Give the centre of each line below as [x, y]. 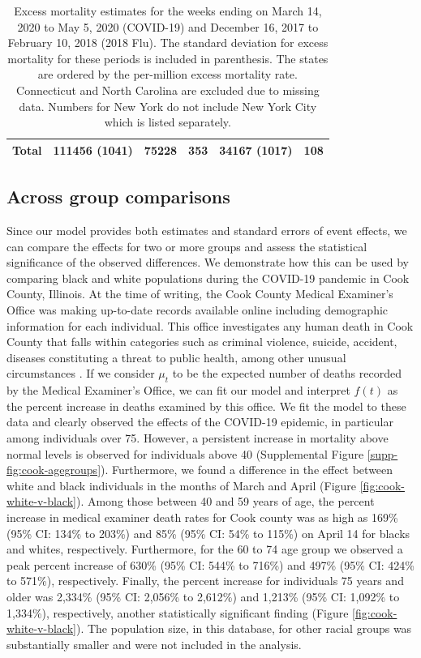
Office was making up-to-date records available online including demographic [198, 310]
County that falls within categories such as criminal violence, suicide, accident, [202, 342]
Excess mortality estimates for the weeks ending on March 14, [168, 11]
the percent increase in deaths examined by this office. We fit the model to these [206, 406]
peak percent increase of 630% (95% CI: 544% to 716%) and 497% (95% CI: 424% [210, 564]
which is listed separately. [168, 122]
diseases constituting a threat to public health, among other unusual [176, 357]
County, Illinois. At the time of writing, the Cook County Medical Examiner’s [200, 294]
